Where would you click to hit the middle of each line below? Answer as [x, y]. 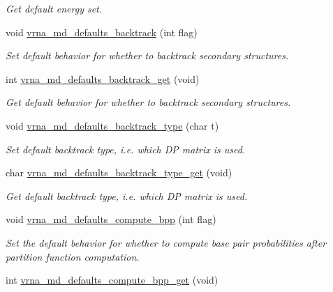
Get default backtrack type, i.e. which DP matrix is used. [127, 195]
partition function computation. [73, 256]
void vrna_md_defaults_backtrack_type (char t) [112, 125]
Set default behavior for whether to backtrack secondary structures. [147, 55]
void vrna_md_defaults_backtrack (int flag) [102, 32]
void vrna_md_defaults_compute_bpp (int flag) [111, 219]
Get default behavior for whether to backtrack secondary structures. [148, 102]
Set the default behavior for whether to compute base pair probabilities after [166, 242]
